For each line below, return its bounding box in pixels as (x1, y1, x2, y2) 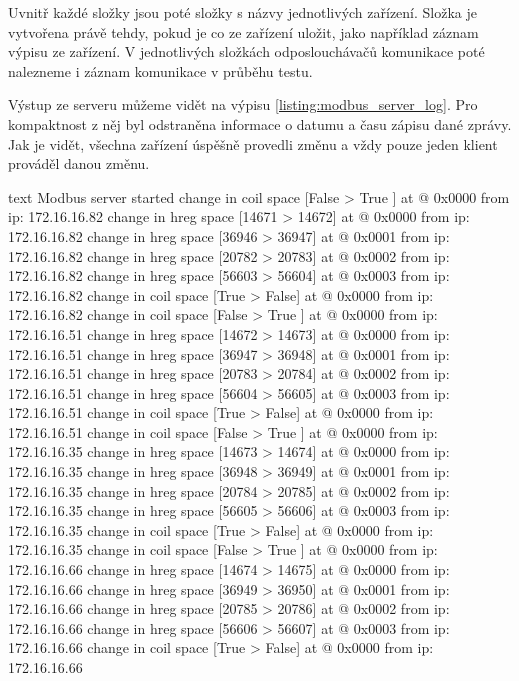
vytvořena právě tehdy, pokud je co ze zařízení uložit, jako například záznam (8, 21, 479, 42)
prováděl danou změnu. (8, 153, 150, 174)
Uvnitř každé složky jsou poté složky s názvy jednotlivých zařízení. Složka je (8, 2, 477, 22)
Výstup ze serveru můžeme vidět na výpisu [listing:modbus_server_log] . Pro (8, 94, 478, 115)
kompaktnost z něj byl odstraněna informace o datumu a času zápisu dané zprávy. (8, 113, 512, 134)
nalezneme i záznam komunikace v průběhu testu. (8, 60, 313, 81)
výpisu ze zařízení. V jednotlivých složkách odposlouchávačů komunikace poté (8, 41, 485, 62)
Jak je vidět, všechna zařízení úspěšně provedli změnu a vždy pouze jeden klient (8, 133, 498, 154)
